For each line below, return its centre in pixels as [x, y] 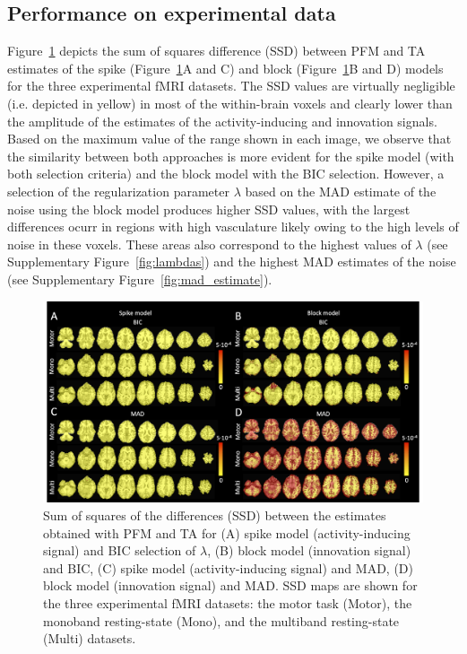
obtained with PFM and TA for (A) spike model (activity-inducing [227, 532]
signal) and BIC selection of [120, 550]
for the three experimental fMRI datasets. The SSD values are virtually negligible [231, 86]
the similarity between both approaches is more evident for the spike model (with [231, 156]
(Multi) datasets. [90, 638]
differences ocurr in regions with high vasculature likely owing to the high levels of [233, 227]
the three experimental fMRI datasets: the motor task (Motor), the [228, 602]
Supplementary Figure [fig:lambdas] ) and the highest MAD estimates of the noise [232, 262]
